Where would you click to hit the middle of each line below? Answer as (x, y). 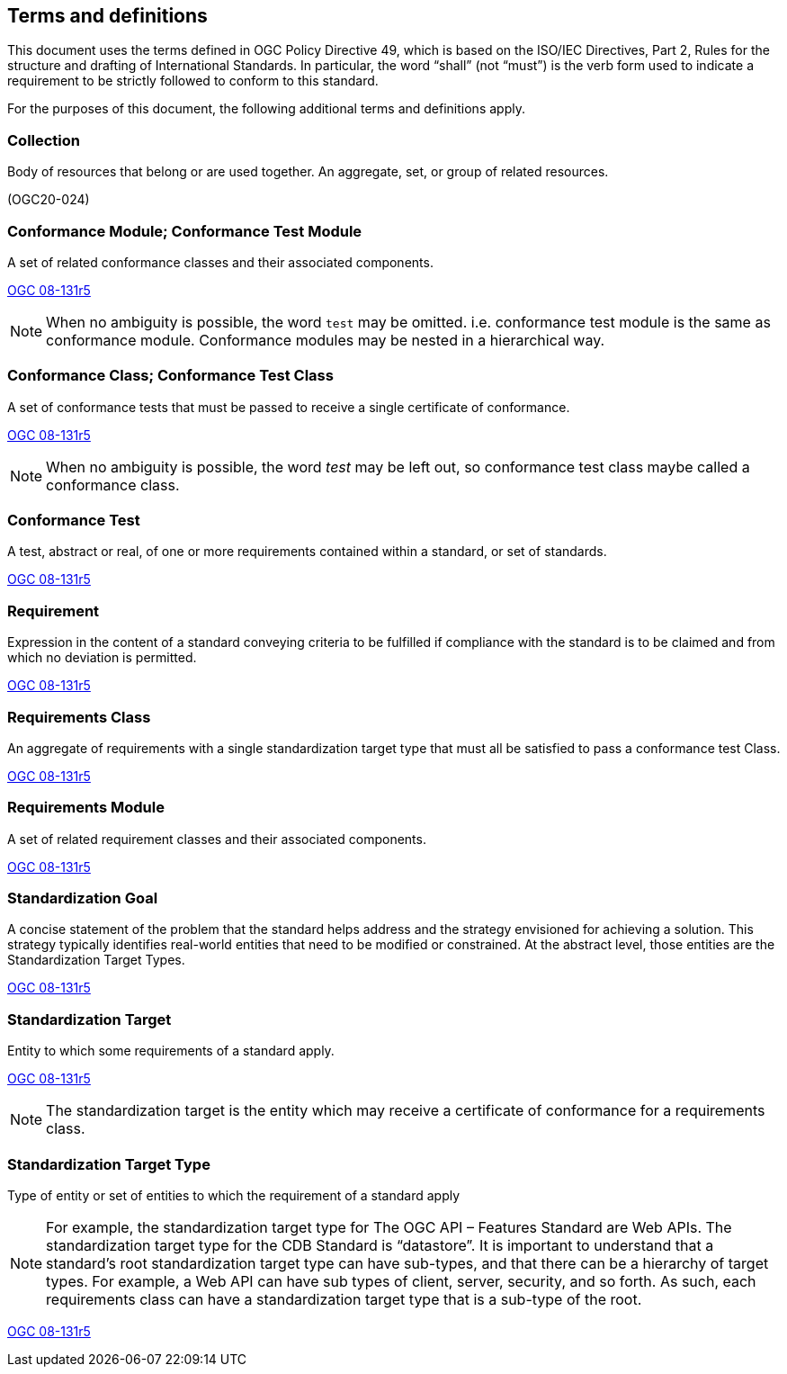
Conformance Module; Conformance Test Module (185, 231)
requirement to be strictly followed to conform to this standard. (193, 81)
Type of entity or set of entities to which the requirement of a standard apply (234, 1195)
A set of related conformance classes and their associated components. (220, 262)
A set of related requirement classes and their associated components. (217, 839)
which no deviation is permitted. (102, 658)
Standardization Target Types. (96, 960)
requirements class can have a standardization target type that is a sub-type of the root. (344, 1299)
